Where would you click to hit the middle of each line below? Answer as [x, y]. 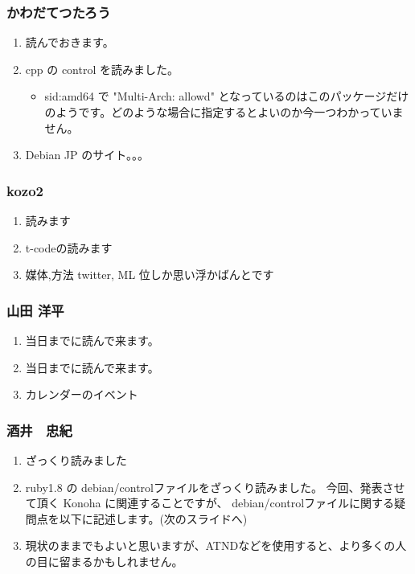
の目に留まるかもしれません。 [104, 561]
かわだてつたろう [59, 12]
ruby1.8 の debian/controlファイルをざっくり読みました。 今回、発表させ [215, 487]
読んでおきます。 [70, 42]
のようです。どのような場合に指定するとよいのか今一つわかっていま [224, 112]
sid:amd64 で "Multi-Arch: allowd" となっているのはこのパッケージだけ [227, 96]
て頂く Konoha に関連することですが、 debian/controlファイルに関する [210, 503]
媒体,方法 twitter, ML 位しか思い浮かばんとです [150, 275]
